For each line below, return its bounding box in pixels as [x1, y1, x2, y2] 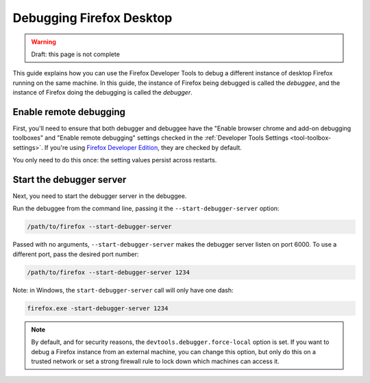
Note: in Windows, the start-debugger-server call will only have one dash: [12, 286, 234, 294]
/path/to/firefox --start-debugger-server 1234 [27, 268, 190, 276]
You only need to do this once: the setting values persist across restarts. [12, 156, 217, 164]
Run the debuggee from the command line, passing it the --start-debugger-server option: [12, 204, 280, 212]
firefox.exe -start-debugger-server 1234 [27, 304, 169, 312]
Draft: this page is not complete [31, 50, 120, 58]
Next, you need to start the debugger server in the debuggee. [12, 192, 187, 200]
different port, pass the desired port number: [12, 250, 139, 258]
